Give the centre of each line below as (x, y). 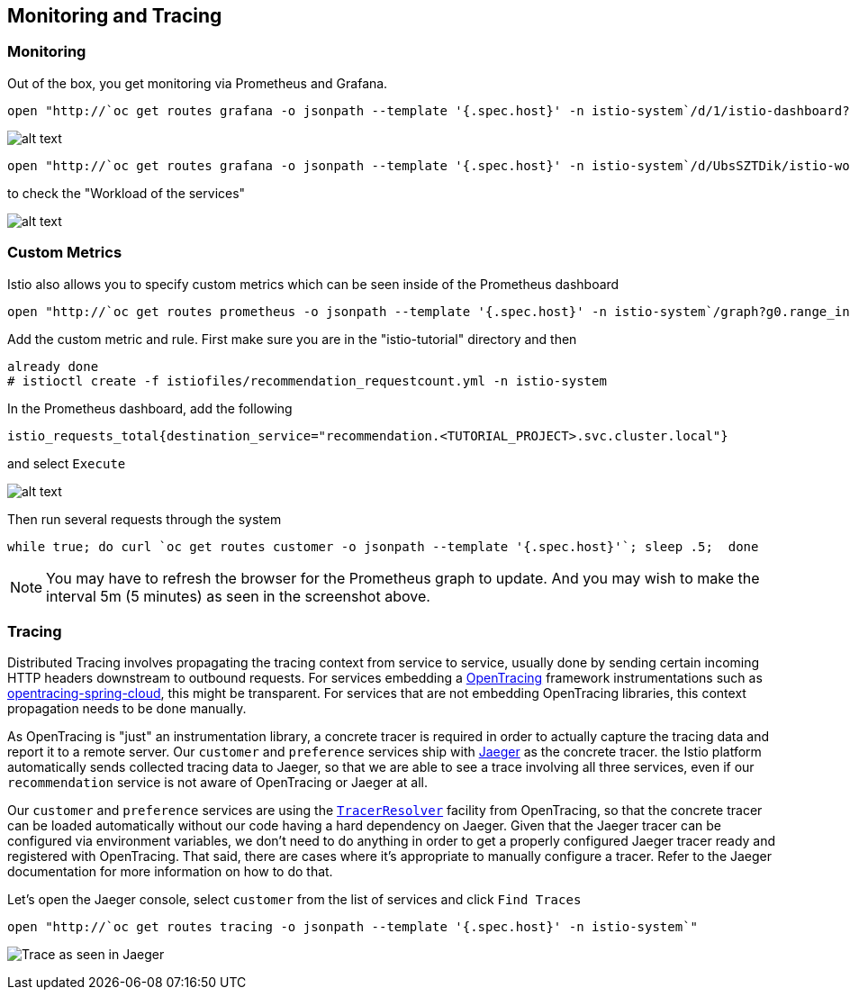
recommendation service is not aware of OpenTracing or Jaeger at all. (218, 783)
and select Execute (67, 463)
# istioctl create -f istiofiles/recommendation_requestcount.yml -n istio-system (307, 381)
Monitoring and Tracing (115, 16)
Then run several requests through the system (145, 519)
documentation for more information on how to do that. (170, 872)
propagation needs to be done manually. (127, 709)
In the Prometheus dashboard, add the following (150, 408)
